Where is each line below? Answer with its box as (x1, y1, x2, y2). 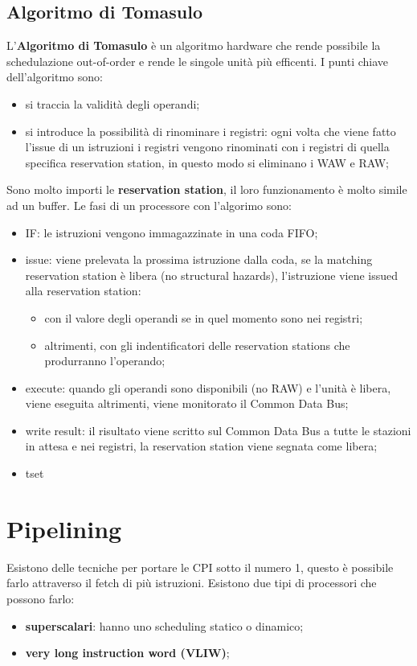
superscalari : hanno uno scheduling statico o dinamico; (25, 617, 304, 634)
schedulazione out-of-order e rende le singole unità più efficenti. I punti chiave (6, 52, 389, 69)
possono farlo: (6, 590, 75, 606)
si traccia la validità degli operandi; (25, 95, 200, 112)
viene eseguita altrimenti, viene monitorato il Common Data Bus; (25, 395, 349, 412)
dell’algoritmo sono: (6, 68, 103, 85)
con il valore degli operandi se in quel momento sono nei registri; (44, 309, 363, 326)
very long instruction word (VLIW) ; (25, 644, 230, 661)
